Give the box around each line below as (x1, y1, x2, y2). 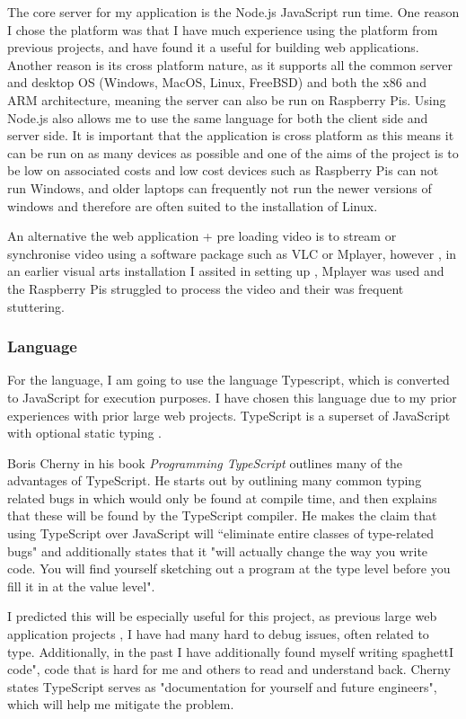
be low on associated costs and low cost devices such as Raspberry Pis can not (7, 161, 439, 180)
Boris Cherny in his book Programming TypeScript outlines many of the (7, 453, 403, 472)
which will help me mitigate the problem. (7, 695, 234, 714)
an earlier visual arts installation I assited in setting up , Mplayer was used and (7, 262, 444, 280)
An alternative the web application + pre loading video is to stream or (7, 226, 397, 245)
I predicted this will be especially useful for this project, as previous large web (7, 607, 437, 626)
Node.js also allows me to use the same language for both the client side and (7, 108, 428, 127)
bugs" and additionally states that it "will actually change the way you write (7, 541, 428, 560)
